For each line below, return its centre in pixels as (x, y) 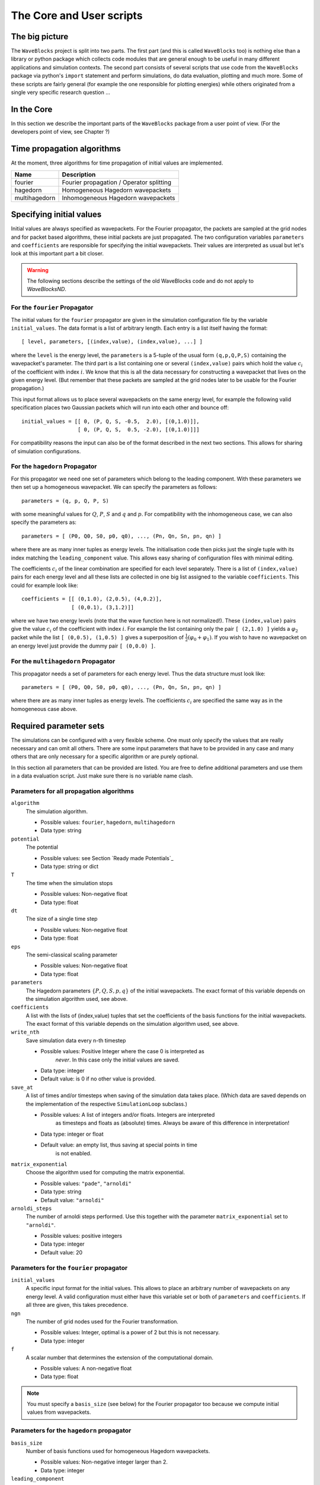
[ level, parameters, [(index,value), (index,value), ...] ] (112, 342)
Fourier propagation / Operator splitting (117, 182)
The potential (42, 847)
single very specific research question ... (61, 93)
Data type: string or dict (70, 867)
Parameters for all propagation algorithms (73, 791)
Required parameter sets (58, 726)
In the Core (32, 109)
